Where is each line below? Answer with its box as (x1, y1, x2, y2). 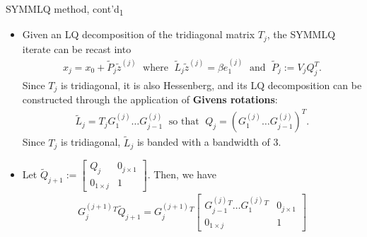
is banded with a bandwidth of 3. (136, 134, 281, 149)
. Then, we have (147, 167, 216, 182)
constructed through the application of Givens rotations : (22, 92, 278, 107)
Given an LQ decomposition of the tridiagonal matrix (22, 27, 255, 42)
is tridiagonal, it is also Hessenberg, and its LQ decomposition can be (61, 77, 362, 92)
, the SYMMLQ (267, 27, 336, 42)
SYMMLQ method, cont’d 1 (6, 1, 124, 18)
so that (168, 117, 199, 127)
